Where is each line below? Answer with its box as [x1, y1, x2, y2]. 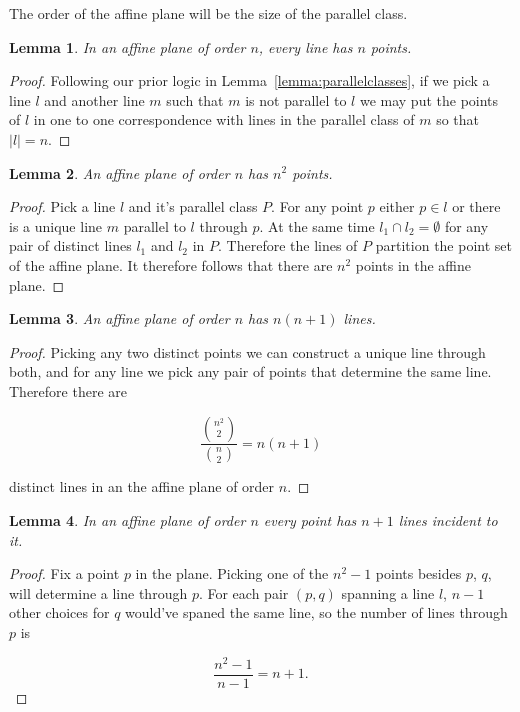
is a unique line [9, 215, 103, 236]
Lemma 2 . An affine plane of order [9, 162, 230, 183]
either [379, 196, 415, 217]
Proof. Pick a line [9, 196, 116, 217]
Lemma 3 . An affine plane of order [9, 308, 230, 329]
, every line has [258, 36, 353, 57]
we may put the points [359, 89, 499, 110]
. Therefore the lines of [218, 235, 358, 256]
